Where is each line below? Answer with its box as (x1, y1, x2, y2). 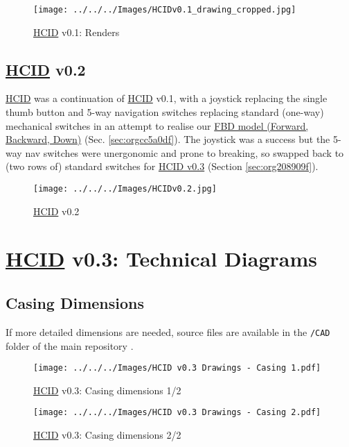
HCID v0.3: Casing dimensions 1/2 (33, 382, 181, 397)
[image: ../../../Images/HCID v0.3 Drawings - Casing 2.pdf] (33, 407, 321, 418)
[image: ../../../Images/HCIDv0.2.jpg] (33, 184, 217, 194)
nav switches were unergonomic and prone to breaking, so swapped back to (25, 145, 344, 160)
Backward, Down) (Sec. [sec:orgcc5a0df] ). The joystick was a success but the (6, 132, 330, 146)
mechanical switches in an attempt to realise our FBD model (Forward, (6, 118, 309, 133)
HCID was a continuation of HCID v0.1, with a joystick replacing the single (6, 91, 328, 106)
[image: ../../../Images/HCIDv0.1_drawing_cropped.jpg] (33, 5, 296, 15)
